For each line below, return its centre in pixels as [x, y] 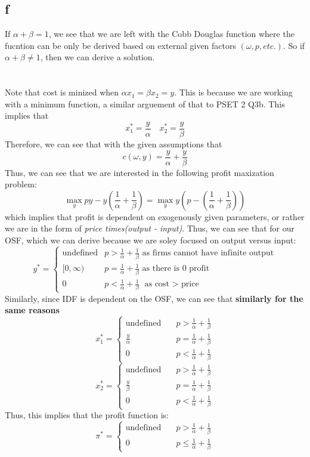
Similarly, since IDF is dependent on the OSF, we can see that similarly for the [154, 298]
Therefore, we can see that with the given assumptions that [114, 144]
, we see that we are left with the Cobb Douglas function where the [171, 34]
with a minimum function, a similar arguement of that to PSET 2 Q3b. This [145, 104]
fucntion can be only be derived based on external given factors [121, 45]
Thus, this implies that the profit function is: [87, 415]
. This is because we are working [233, 92]
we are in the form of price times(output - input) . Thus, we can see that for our [150, 228]
